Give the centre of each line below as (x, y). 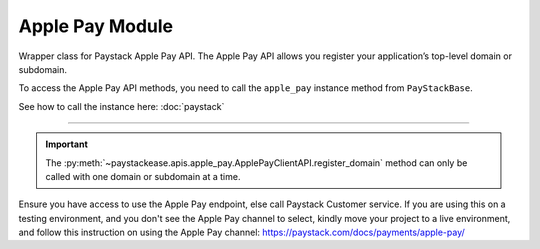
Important (67, 144)
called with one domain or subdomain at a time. (143, 176)
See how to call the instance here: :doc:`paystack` (121, 106)
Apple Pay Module (96, 26)
